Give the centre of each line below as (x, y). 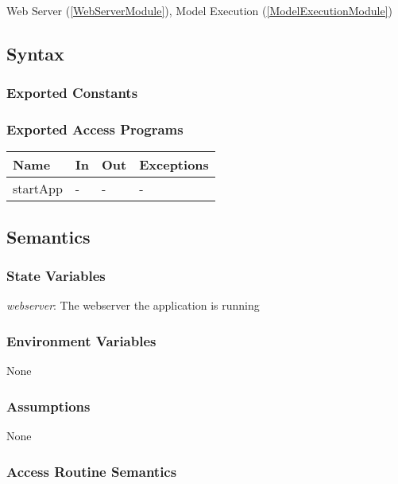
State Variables (56, 276)
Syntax (35, 53)
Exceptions (174, 165)
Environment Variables (81, 340)
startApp (38, 189)
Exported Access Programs (95, 129)
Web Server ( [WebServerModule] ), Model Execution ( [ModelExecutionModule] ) (200, 10)
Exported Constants (72, 93)
